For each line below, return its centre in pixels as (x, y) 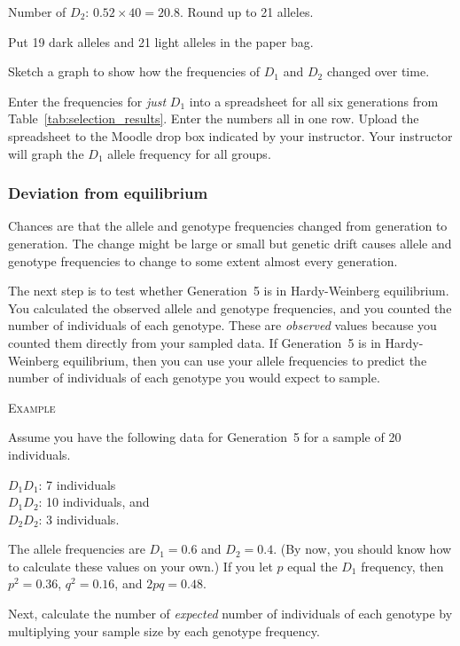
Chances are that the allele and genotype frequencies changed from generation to (228, 226)
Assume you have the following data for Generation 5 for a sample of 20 (205, 437)
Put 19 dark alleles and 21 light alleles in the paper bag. (161, 41)
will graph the (46, 153)
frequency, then (402, 566)
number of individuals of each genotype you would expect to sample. (194, 378)
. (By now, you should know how (363, 549)
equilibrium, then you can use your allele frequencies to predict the (245, 360)
